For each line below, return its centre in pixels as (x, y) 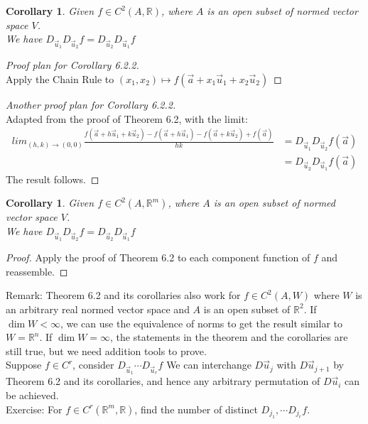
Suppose (24, 365)
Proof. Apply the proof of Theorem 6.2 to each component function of (158, 257)
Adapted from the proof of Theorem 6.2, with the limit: (127, 118)
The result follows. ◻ (53, 179)
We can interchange (209, 365)
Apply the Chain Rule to (60, 78)
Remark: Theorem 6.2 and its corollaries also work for (123, 295)
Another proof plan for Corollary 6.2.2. (91, 104)
